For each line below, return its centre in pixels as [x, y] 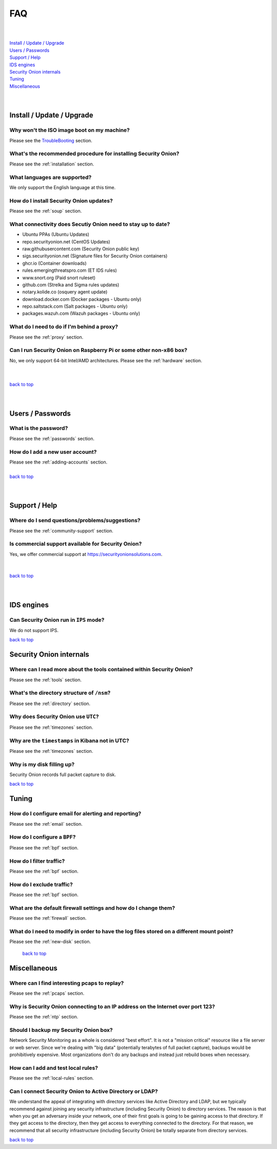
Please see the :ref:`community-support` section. [61, 531]
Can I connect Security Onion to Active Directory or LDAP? [84, 1091]
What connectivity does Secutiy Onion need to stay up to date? [90, 224]
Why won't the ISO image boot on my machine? [70, 130]
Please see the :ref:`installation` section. [52, 164]
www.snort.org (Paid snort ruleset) [59, 277]
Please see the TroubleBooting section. [51, 140]
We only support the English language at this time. [63, 187]
